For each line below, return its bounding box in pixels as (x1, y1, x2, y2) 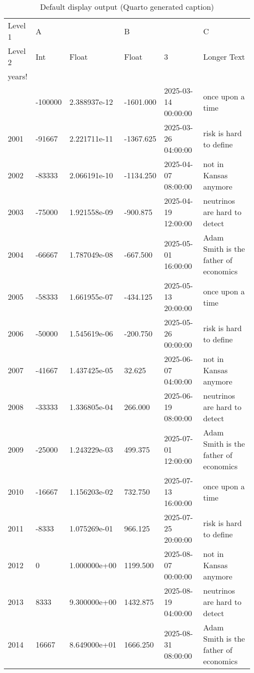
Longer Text (203, 50, 245, 62)
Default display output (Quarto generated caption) (40, 1, 214, 12)
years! (8, 71, 28, 82)
